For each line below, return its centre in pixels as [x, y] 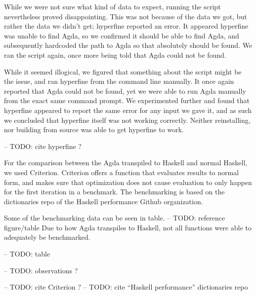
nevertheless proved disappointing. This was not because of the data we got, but [126, 16]
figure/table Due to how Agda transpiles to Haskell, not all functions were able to [128, 227]
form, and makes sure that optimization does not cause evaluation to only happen [128, 182]
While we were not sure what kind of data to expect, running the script [112, 6]
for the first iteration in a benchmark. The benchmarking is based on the [114, 192]
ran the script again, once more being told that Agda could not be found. [115, 55]
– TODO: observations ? [41, 270]
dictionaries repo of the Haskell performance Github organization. [104, 201]
